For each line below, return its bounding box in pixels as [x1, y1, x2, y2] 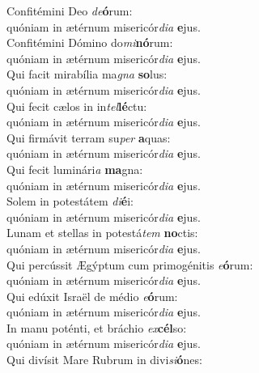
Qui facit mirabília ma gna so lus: [6, 66, 168, 83]
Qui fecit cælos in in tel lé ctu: [6, 97, 147, 114]
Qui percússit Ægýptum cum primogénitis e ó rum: [6, 256, 253, 273]
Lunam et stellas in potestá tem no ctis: [6, 224, 198, 241]
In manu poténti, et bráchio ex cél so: [6, 319, 187, 336]
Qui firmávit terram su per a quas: [6, 129, 171, 146]
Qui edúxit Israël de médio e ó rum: [6, 287, 178, 304]
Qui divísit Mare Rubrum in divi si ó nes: [6, 351, 202, 368]
